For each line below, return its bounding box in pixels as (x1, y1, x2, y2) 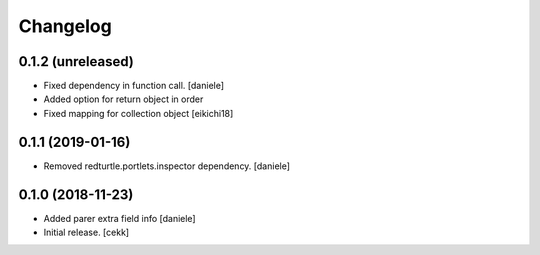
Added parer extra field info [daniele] (43, 212, 196, 224)
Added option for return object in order (43, 93, 204, 105)
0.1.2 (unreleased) (18, 53, 134, 70)
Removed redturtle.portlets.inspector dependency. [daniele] (43, 160, 290, 172)
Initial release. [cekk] (43, 226, 130, 239)
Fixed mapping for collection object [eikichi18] (43, 107, 234, 119)
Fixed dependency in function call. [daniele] (43, 80, 225, 92)
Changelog (18, 15, 112, 37)
